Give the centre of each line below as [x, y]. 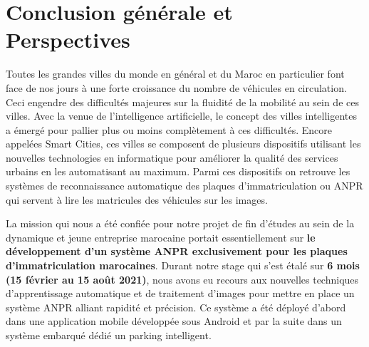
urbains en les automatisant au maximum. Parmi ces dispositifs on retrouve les [178, 171]
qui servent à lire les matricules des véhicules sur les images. [137, 199]
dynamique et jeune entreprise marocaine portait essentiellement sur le [161, 237]
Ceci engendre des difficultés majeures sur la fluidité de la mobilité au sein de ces [182, 102]
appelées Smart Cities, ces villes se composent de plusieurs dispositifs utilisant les [183, 144]
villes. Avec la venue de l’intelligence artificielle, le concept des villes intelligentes [182, 116]
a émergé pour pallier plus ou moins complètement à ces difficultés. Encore [169, 129]
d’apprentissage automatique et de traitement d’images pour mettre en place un [180, 293]
